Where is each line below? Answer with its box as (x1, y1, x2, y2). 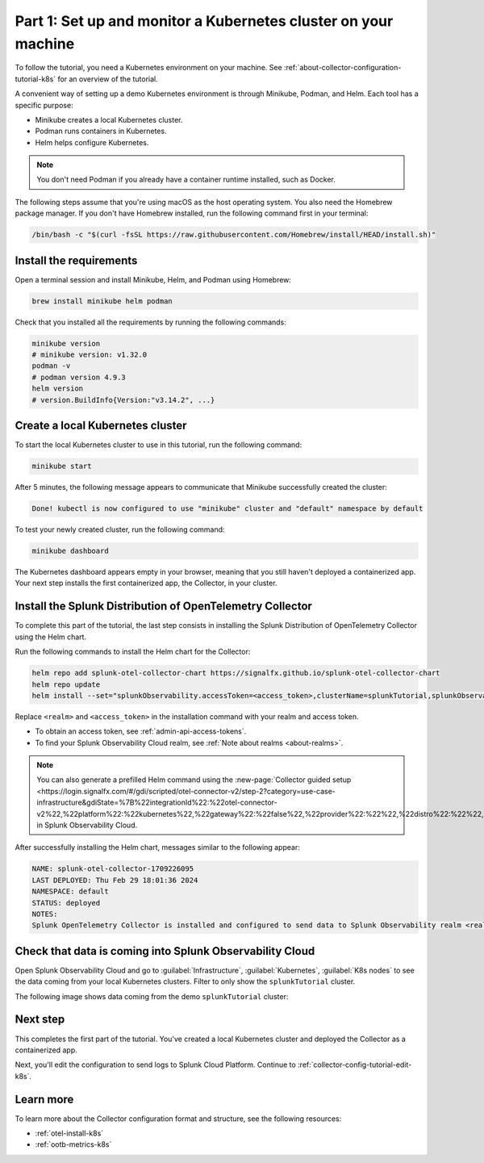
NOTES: (31, 909, 58, 918)
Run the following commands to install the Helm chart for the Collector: (15, 646, 251, 657)
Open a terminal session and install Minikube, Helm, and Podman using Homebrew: (15, 274, 292, 284)
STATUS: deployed (31, 898, 101, 907)
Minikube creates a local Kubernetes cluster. (35, 115, 183, 124)
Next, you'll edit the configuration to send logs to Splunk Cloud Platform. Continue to (15, 1060, 296, 1069)
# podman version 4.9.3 (31, 372, 127, 382)
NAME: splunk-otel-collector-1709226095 (31, 864, 194, 873)
